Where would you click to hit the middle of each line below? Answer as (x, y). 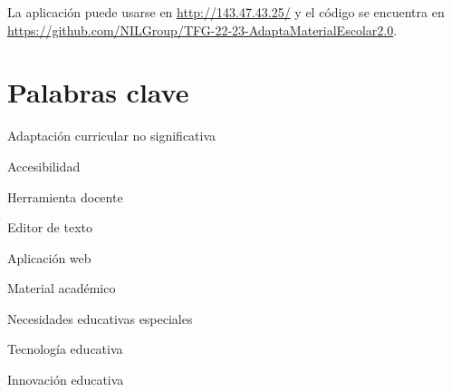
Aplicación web (49, 257)
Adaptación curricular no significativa (112, 136)
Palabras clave (98, 92)
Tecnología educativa (65, 349)
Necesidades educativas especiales (100, 318)
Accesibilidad (44, 166)
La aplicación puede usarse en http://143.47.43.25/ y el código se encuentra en (226, 12)
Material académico (62, 288)
